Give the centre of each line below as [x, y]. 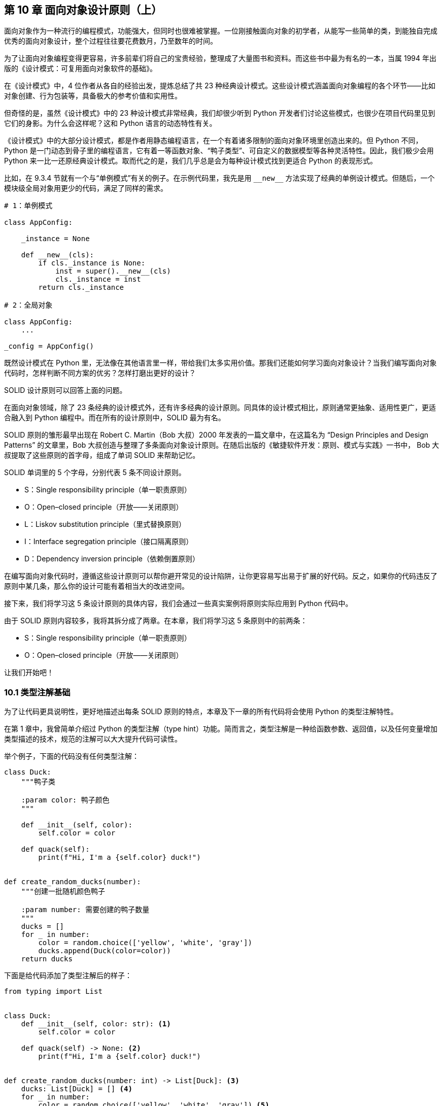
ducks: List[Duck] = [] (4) [77, 1089]
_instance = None [55, 239]
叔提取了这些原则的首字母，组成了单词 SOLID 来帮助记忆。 [102, 455]
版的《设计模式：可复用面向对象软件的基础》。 [80, 69]
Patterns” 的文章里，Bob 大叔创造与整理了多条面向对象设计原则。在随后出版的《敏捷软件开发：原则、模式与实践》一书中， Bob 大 [222, 445]
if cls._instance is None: [92, 263]
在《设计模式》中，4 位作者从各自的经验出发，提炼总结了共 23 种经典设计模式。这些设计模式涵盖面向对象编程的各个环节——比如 [220, 86]
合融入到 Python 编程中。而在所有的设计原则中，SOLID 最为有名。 [115, 418]
